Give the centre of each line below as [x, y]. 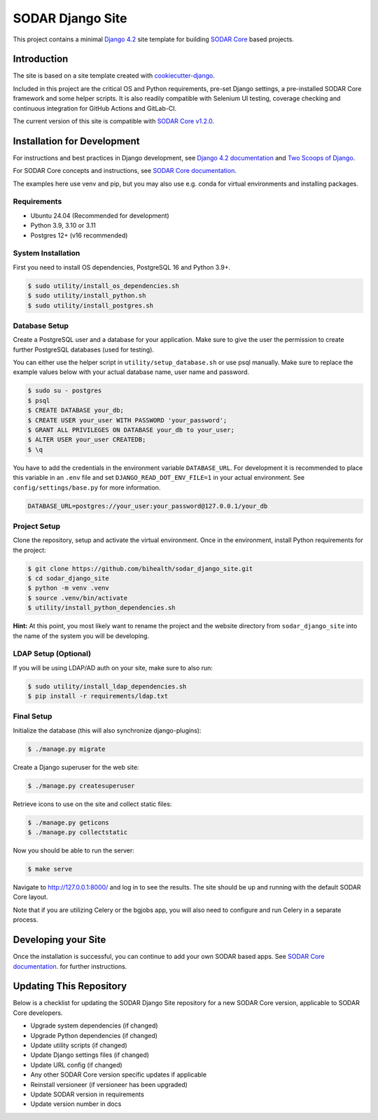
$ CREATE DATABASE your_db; [76, 410]
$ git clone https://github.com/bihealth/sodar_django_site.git [140, 568]
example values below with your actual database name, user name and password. [131, 372]
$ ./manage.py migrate [66, 749]
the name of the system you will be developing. [81, 636]
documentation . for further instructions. [70, 966]
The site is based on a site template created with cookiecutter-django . [114, 76]
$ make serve [50, 869]
